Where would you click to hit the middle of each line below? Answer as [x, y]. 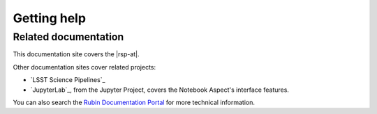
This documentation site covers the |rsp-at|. [76, 54]
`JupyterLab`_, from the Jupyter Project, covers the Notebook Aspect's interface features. [160, 90]
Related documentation [68, 37]
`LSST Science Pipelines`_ [68, 80]
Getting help [50, 18]
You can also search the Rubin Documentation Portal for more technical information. [134, 102]
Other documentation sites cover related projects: [84, 67]
